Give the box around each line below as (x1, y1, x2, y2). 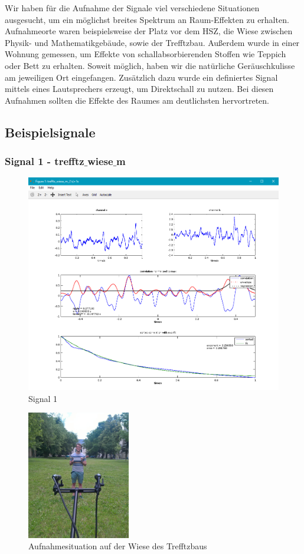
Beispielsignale (5, 123, 96, 141)
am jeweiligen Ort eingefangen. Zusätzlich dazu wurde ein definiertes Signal (5, 71, 278, 83)
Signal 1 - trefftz (5, 154, 84, 169)
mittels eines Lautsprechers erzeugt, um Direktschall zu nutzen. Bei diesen (5, 83, 274, 95)
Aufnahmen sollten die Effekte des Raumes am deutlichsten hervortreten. (5, 94, 270, 106)
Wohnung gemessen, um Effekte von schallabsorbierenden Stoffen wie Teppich (5, 48, 286, 60)
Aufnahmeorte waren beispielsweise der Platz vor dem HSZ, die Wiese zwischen (5, 25, 293, 37)
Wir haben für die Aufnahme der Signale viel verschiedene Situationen (5, 2, 260, 14)
